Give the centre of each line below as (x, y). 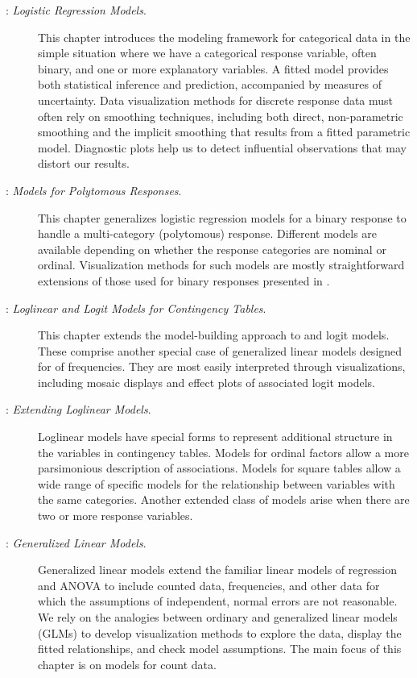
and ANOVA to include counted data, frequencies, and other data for (209, 585)
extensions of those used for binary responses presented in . (184, 280)
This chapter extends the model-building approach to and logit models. (214, 335)
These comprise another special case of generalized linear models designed (220, 350)
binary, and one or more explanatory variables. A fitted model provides (213, 68)
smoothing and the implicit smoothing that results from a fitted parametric (224, 132)
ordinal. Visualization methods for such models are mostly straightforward (221, 265)
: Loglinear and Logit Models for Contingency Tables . (136, 308)
